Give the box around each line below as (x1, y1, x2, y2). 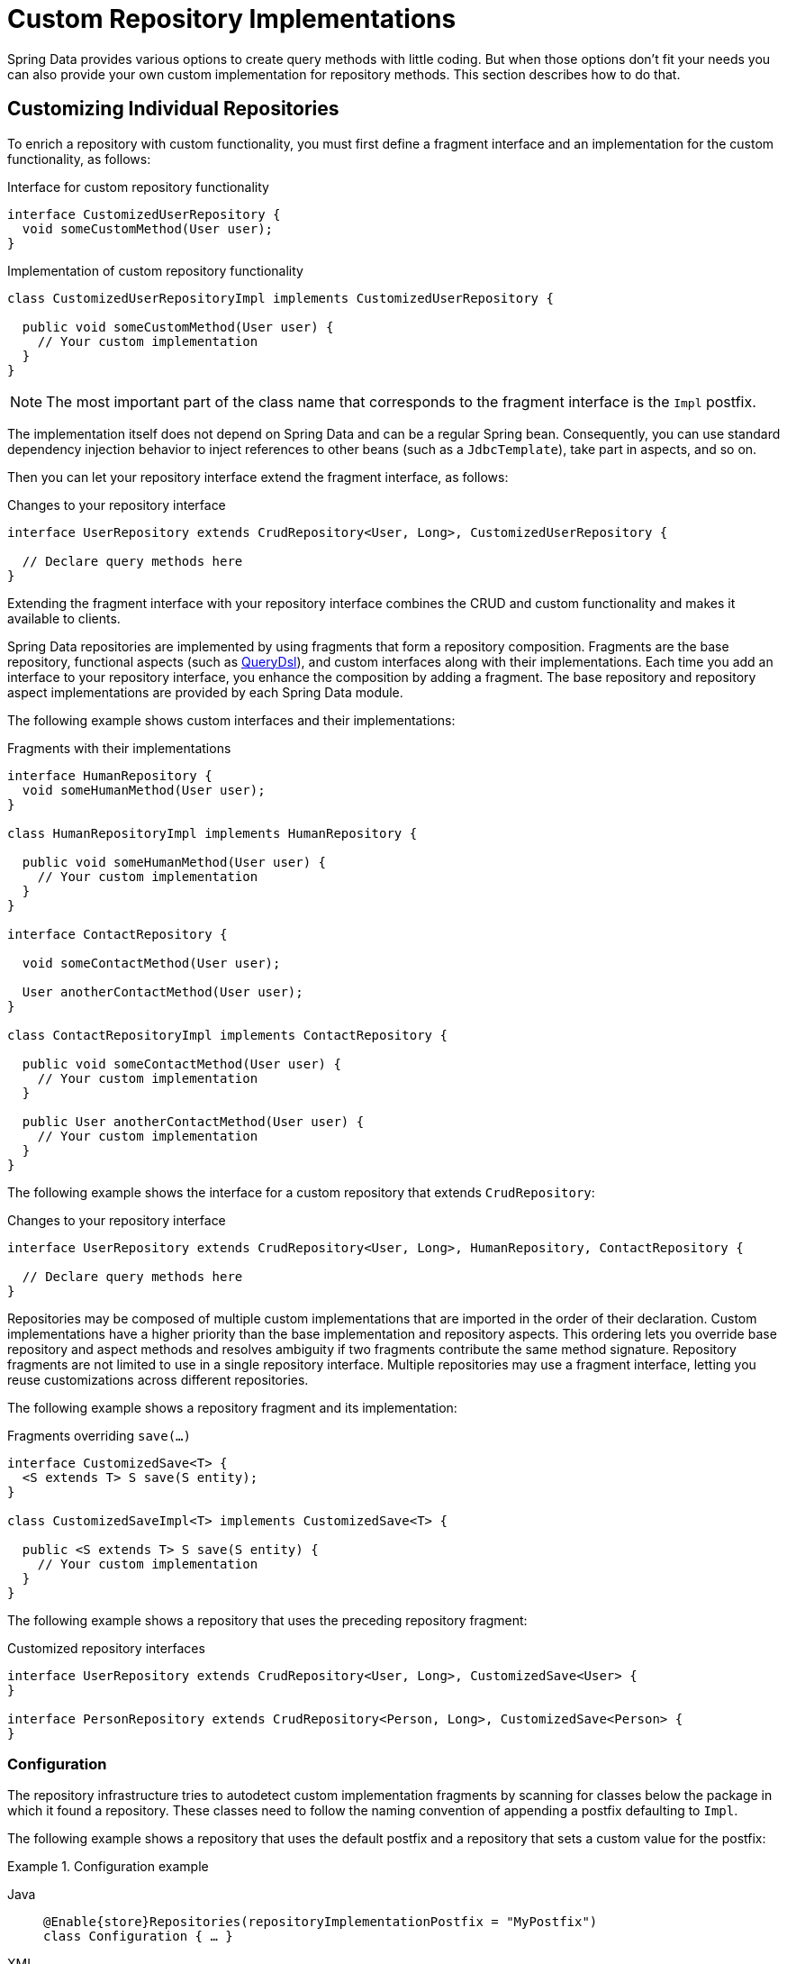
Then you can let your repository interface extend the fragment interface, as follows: (7, 468, 509, 485)
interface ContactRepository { (7, 926, 228, 941)
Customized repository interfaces (7, 1640, 205, 1656)
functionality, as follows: (7, 150, 151, 167)
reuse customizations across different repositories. (7, 1371, 309, 1387)
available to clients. (7, 610, 121, 626)
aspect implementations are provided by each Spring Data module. (7, 684, 403, 700)
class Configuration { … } (43, 1929, 233, 1944)
